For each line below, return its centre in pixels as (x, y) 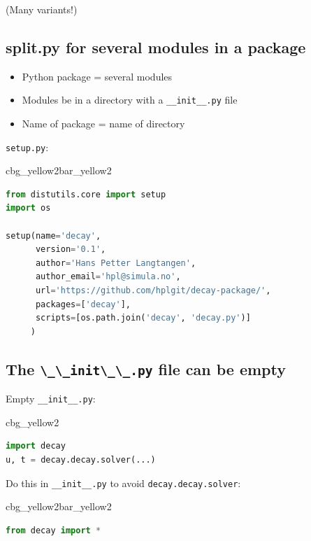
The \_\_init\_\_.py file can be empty (146, 368)
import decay (36, 446)
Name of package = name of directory (103, 124)
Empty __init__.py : (51, 399)
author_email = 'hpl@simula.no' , (108, 277)
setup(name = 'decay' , (53, 236)
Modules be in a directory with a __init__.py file (130, 100)
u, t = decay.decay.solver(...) (81, 460)
